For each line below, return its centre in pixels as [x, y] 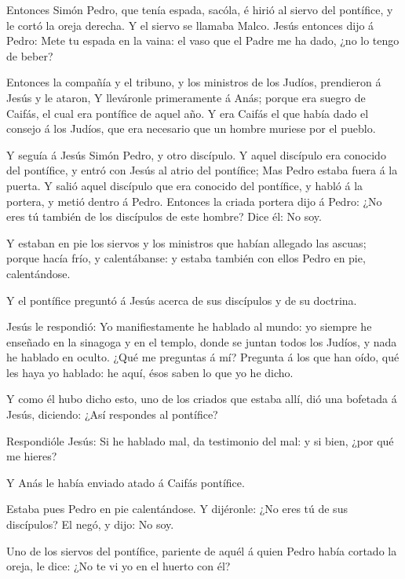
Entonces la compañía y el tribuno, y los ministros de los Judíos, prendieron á [194, 82]
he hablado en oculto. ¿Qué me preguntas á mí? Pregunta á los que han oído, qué [203, 357]
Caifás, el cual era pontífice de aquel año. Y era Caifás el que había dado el [188, 113]
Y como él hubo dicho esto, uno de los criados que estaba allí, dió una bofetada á [202, 399]
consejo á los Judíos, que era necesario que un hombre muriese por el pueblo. [191, 128]
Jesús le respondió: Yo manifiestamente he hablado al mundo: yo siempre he [189, 326]
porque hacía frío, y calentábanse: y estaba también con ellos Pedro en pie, [186, 258]
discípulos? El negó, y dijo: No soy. [90, 524]
